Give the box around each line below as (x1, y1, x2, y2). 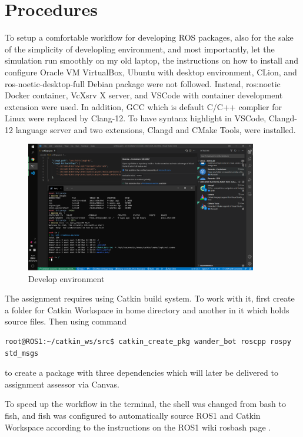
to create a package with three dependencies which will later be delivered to (5, 366, 278, 379)
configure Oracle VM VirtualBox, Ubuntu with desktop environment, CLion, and (5, 65, 297, 78)
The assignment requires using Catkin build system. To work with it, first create (5, 292, 295, 304)
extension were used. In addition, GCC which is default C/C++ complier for (5, 100, 282, 112)
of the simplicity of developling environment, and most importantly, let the (5, 42, 275, 55)
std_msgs (5, 349, 39, 357)
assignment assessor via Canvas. (5, 378, 119, 390)
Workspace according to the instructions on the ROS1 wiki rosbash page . (5, 421, 271, 433)
